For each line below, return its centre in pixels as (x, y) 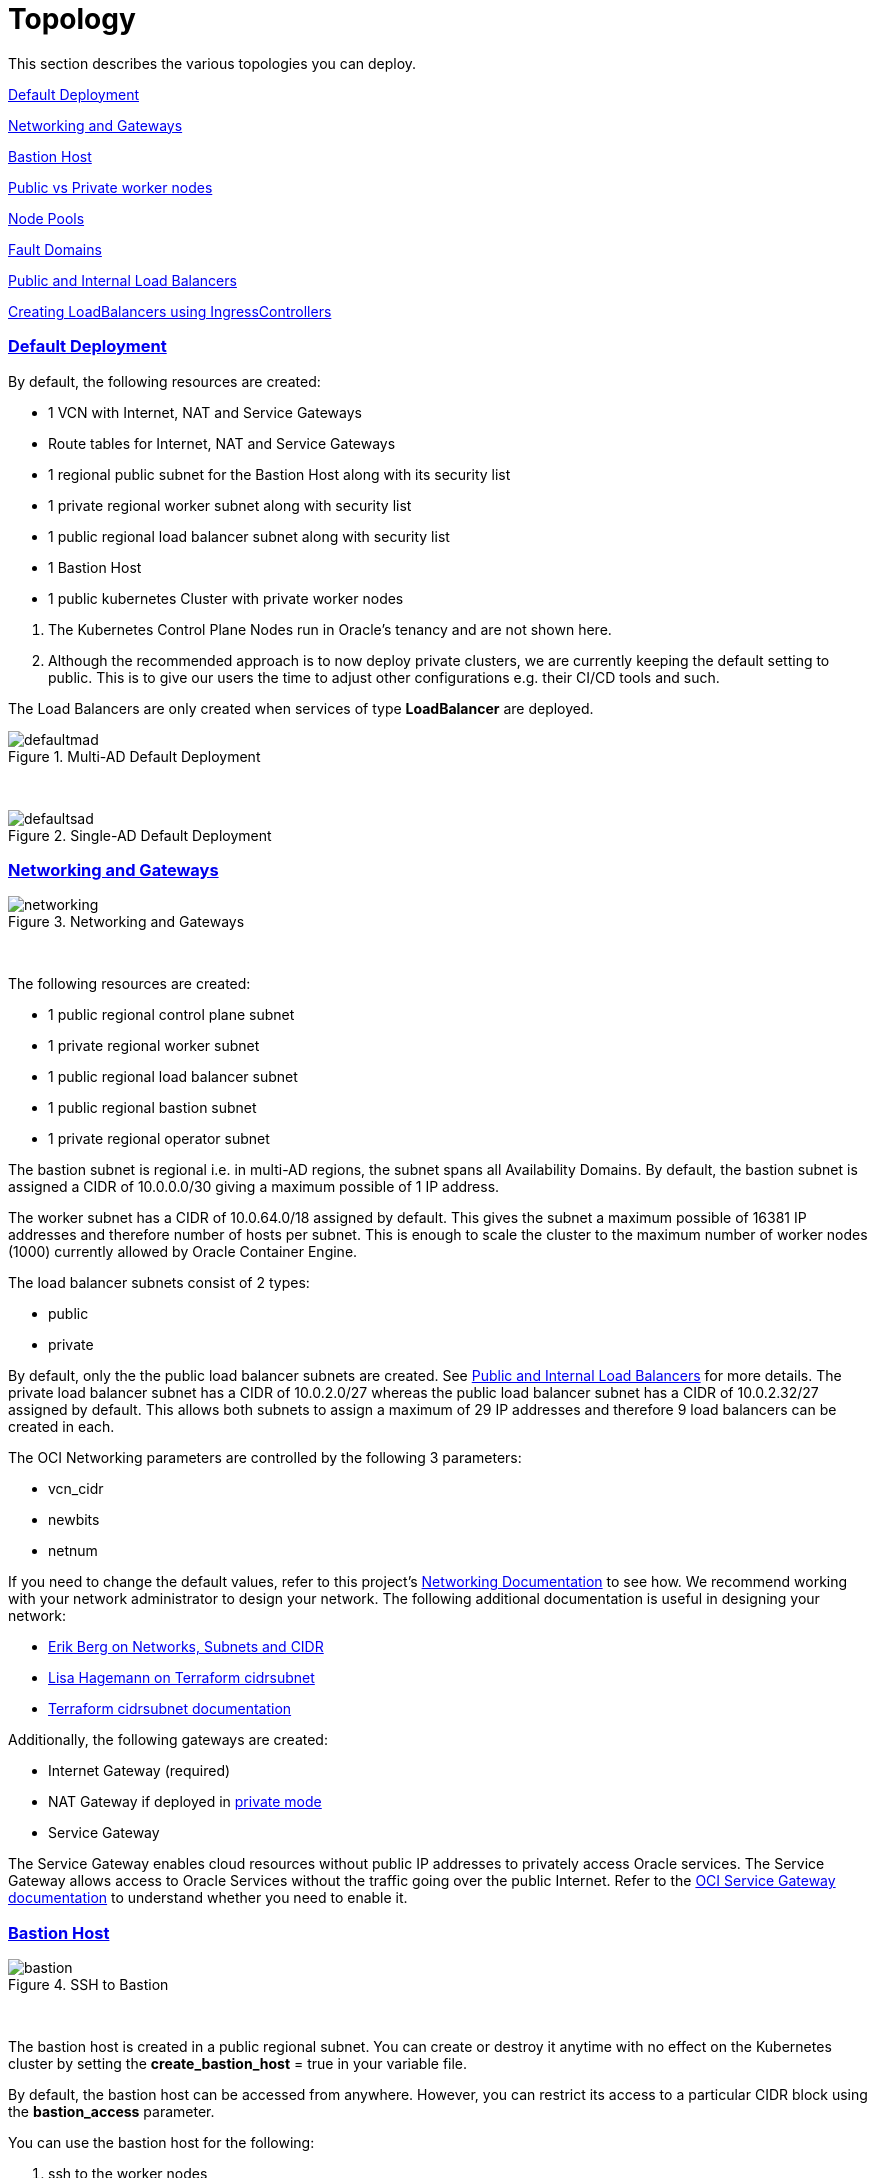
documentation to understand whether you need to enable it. (208, 1898)
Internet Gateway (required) (139, 1771)
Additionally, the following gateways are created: (168, 1740)
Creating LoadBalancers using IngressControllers (170, 311)
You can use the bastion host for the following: (161, 2142)
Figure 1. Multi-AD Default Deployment (134, 756)
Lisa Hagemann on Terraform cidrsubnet (181, 1678)
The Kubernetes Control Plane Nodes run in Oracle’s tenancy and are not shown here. (330, 629)
